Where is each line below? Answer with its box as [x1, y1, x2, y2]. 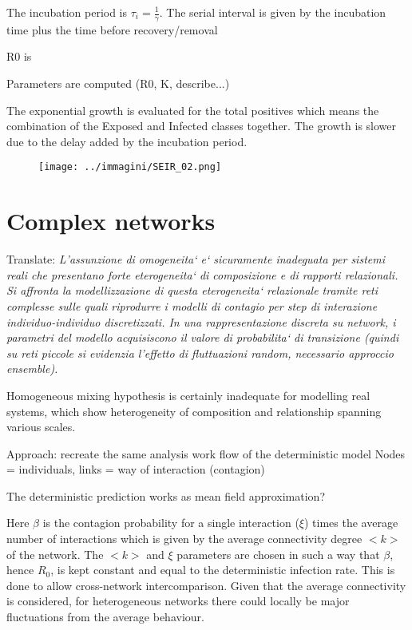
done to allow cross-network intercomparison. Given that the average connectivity [6, 577, 406, 593]
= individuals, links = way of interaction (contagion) [6, 461, 265, 477]
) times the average [303, 514, 398, 531]
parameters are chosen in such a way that [176, 545, 380, 562]
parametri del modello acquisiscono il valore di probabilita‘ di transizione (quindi [6, 329, 399, 346]
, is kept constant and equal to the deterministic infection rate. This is [50, 561, 395, 578]
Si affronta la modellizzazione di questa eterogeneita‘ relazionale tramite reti [6, 282, 378, 299]
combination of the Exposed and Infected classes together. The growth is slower [6, 117, 397, 134]
